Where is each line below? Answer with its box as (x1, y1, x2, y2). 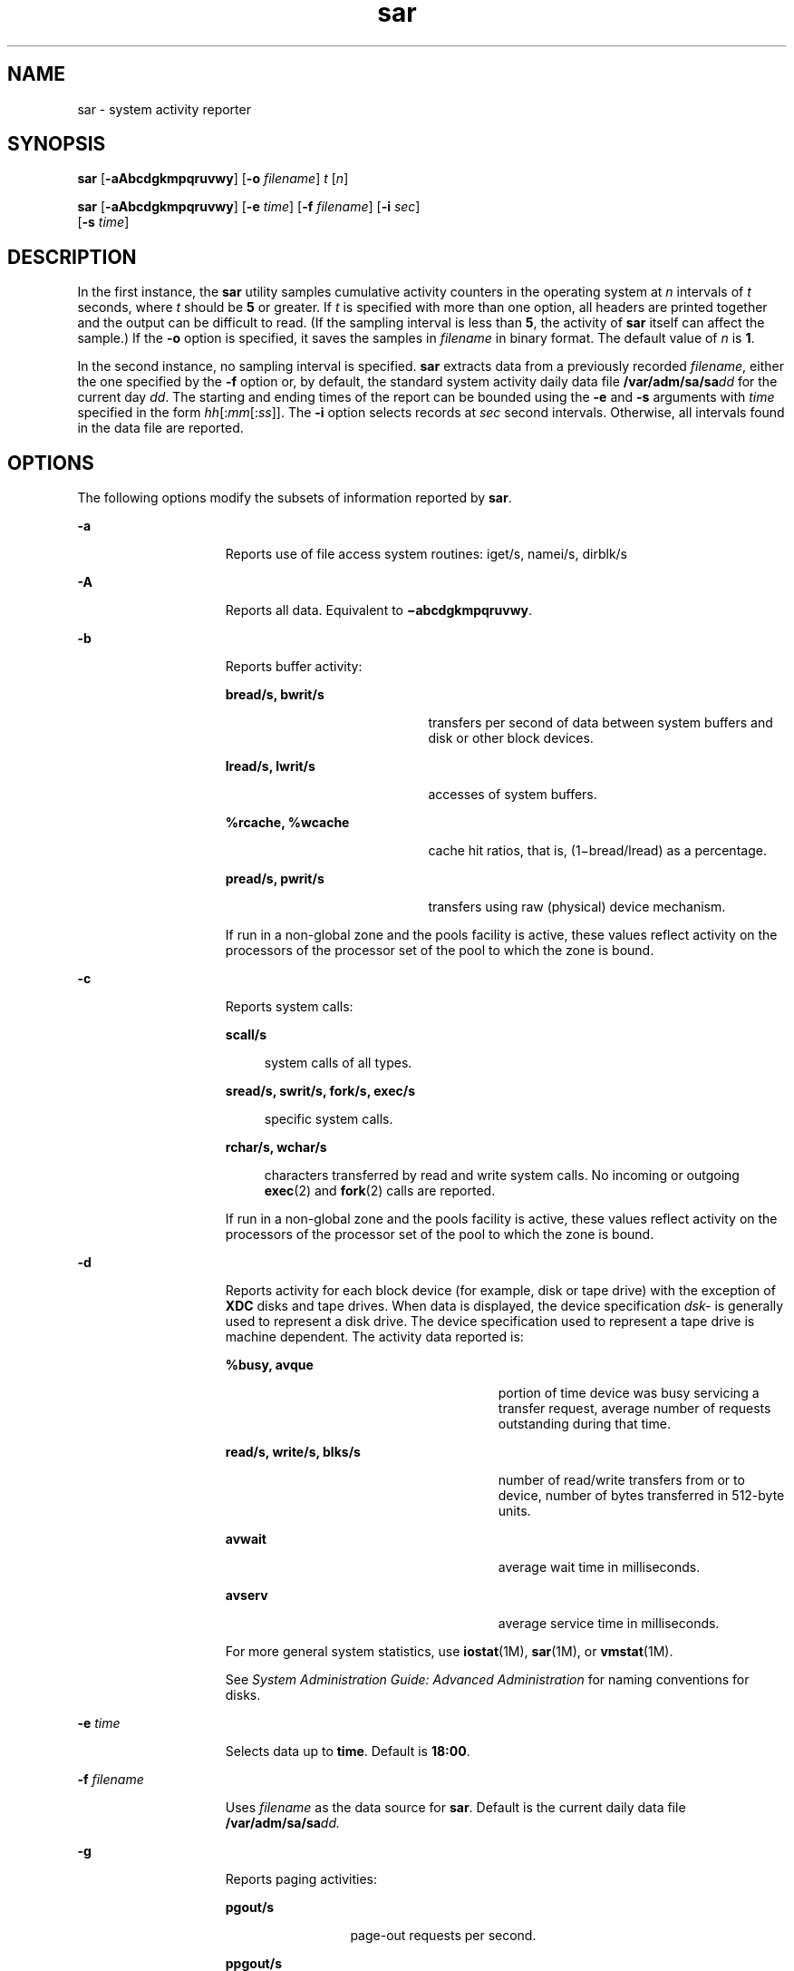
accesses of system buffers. (428, 786, 597, 803)
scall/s (225, 1027, 267, 1043)
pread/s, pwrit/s (225, 871, 324, 887)
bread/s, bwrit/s (225, 687, 324, 703)
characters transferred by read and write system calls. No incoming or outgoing (264, 1167, 740, 1184)
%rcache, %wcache (225, 815, 350, 831)
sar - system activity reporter (77, 101, 251, 117)
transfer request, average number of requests (498, 1400, 771, 1417)
